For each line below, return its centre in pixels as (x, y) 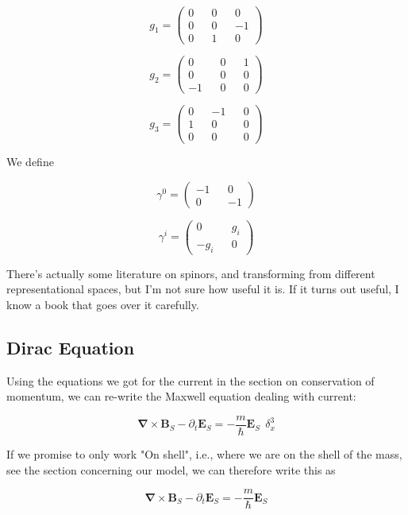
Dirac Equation (71, 347)
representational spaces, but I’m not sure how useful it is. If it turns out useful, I (203, 289)
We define (30, 162)
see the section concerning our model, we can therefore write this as (171, 469)
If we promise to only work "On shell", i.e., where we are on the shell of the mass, (204, 454)
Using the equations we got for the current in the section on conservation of (191, 380)
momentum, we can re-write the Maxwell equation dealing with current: (181, 396)
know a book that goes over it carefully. (103, 304)
